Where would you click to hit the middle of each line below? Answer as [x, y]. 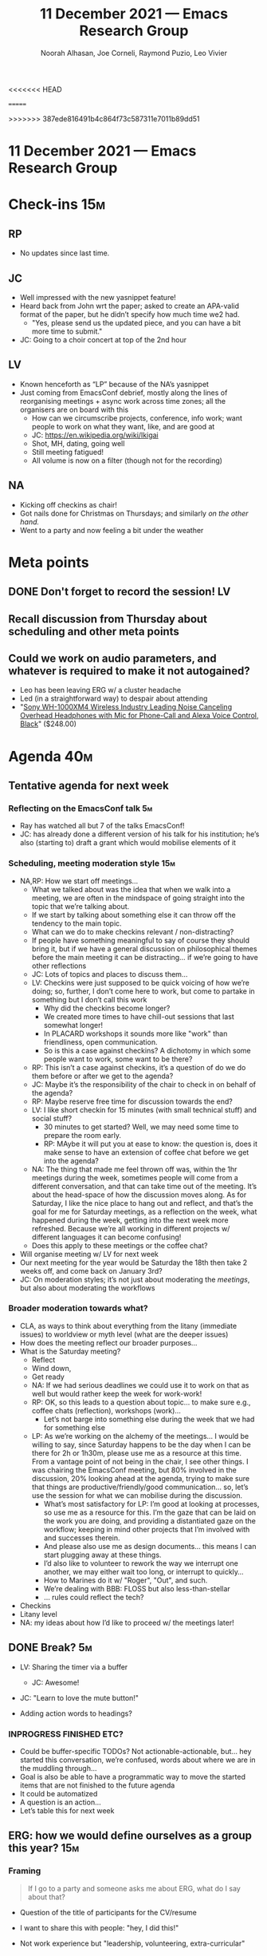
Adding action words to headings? [76, 1713]
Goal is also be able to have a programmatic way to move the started [132, 1776]
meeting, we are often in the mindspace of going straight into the [138, 898]
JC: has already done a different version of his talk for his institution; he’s [139, 834]
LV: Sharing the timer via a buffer [74, 1667]
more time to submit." [67, 331]
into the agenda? [71, 1160]
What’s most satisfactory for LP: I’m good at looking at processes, [151, 1504]
